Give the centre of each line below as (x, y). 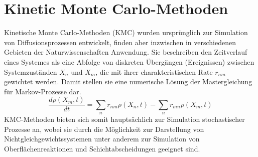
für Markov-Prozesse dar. (43, 91)
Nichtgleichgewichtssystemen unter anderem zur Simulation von (102, 139)
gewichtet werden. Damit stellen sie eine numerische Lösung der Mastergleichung (128, 82)
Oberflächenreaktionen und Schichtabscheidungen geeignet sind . (102, 148)
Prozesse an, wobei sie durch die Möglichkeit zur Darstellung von (104, 129)
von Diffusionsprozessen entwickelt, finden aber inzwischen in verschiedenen (120, 42)
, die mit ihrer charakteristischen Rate (154, 71)
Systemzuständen (31, 71)
